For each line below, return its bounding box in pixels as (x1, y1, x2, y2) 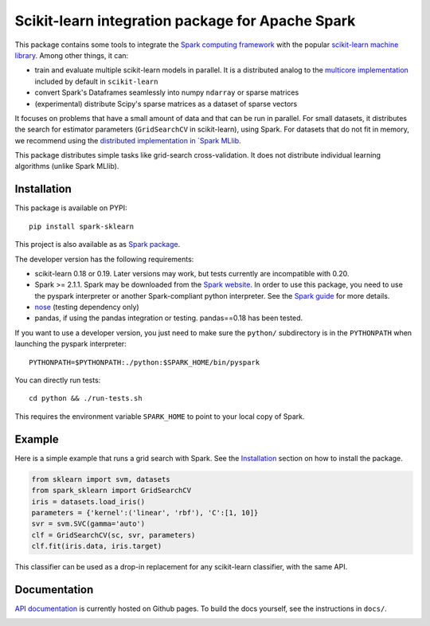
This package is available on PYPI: (14, 203, 127, 213)
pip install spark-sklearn (29, 221, 135, 231)
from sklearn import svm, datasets (31, 475, 170, 483)
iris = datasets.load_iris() (31, 497, 146, 506)
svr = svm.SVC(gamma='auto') (31, 519, 146, 529)
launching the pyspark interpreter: (14, 339, 127, 349)
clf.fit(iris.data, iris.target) (31, 542, 162, 551)
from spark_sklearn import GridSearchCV (31, 486, 191, 495)
